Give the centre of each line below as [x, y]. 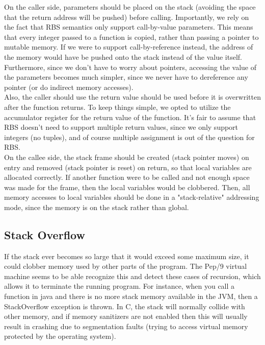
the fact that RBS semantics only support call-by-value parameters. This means [129, 27]
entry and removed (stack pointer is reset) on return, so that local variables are [128, 167]
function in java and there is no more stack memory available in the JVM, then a [131, 296]
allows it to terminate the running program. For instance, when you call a [120, 286]
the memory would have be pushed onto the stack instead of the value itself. [123, 56]
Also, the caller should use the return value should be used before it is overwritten [132, 97]
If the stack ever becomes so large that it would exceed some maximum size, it [127, 256]
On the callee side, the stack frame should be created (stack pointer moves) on [127, 157]
